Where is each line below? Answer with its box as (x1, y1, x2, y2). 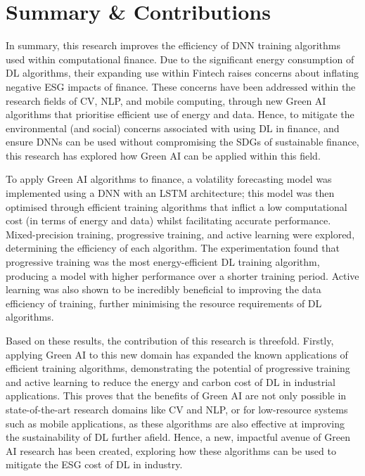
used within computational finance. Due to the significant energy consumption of (6, 51, 354, 66)
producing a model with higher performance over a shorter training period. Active (6, 268, 359, 283)
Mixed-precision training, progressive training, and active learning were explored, (6, 226, 355, 241)
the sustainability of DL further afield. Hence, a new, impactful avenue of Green (6, 430, 350, 444)
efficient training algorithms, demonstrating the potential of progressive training (6, 361, 350, 375)
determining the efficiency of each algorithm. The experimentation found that (6, 240, 340, 255)
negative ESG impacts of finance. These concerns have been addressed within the (6, 79, 356, 94)
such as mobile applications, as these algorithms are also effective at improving (6, 416, 345, 430)
